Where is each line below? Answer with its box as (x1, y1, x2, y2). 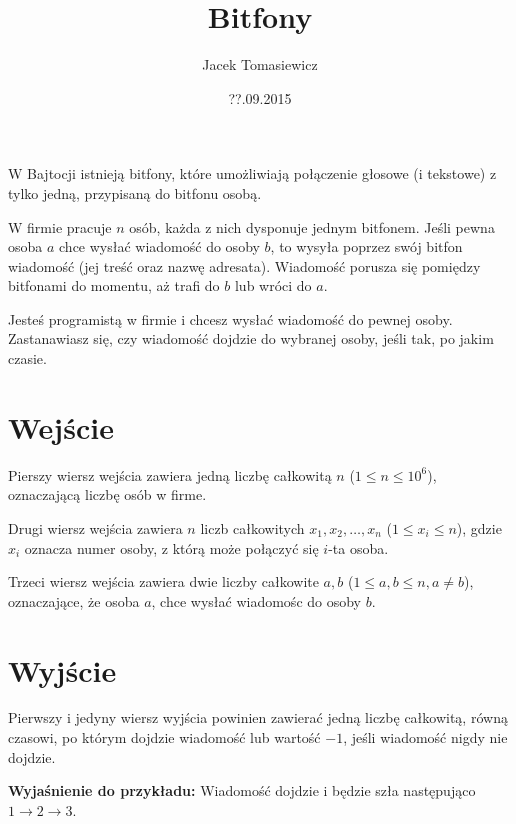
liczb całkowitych (200, 517, 305, 538)
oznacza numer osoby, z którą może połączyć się (24, 537, 319, 558)
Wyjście (8, 649, 117, 690)
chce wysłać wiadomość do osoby (59, 236, 260, 257)
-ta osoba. (328, 537, 389, 558)
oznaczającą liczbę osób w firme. (8, 484, 207, 505)
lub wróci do (234, 275, 312, 296)
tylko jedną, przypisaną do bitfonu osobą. (8, 182, 262, 203)
